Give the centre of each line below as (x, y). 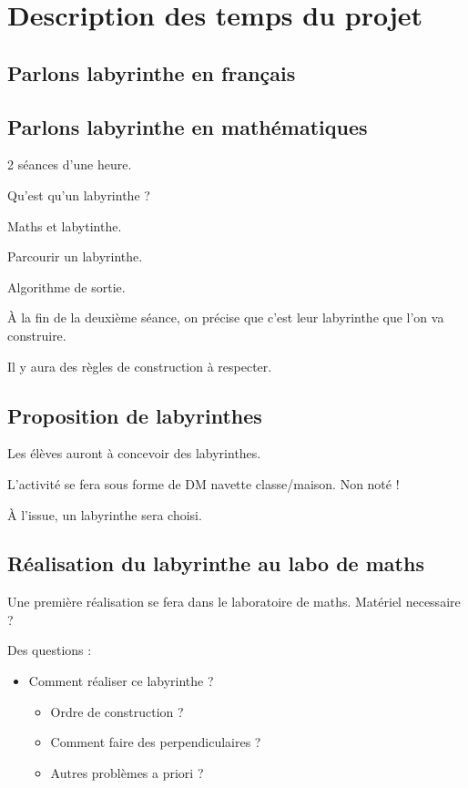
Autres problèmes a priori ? (127, 772)
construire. (37, 335)
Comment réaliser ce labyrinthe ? (121, 681)
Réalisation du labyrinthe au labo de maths (216, 563)
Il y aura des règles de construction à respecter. (140, 366)
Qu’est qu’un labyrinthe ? (79, 194)
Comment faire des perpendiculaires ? (156, 742)
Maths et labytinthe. (65, 225)
